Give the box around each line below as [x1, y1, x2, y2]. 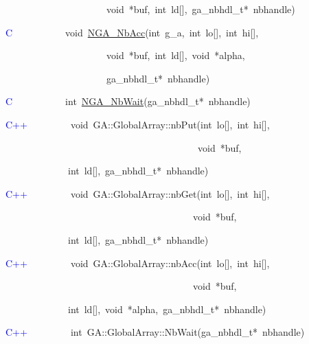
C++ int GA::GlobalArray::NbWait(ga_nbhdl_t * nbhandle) [5, 325, 305, 339]
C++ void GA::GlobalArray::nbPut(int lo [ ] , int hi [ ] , [5, 117, 270, 131]
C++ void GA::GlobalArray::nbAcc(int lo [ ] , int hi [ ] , [5, 255, 270, 270]
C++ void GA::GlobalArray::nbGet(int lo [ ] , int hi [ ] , [5, 186, 270, 200]
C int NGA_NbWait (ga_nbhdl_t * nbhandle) [5, 94, 251, 108]
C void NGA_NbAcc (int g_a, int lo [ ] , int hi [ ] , [5, 25, 259, 39]
